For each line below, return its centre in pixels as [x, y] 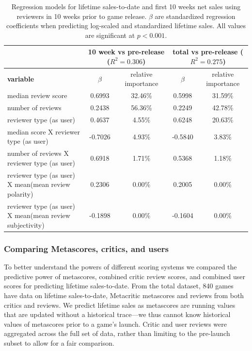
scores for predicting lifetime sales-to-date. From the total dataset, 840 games [119, 286]
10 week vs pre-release [126, 52]
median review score [37, 95]
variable [21, 78]
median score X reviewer [44, 131]
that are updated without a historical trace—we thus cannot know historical [117, 314]
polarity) [20, 193]
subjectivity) [26, 225]
